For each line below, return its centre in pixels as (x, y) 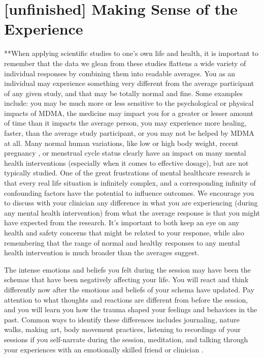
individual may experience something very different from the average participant (129, 83)
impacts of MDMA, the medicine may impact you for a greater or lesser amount (129, 113)
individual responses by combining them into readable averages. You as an (120, 73)
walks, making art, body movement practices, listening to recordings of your (123, 329)
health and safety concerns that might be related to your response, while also (124, 232)
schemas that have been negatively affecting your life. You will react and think (126, 279)
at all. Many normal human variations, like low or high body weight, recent (121, 143)
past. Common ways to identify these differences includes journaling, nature (122, 319)
